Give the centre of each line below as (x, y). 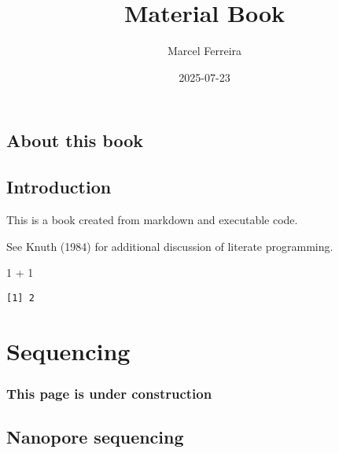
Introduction (59, 187)
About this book (75, 140)
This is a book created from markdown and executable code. (152, 219)
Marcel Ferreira (205, 51)
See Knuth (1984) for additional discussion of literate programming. (170, 246)
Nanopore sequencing (95, 436)
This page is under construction (109, 393)
